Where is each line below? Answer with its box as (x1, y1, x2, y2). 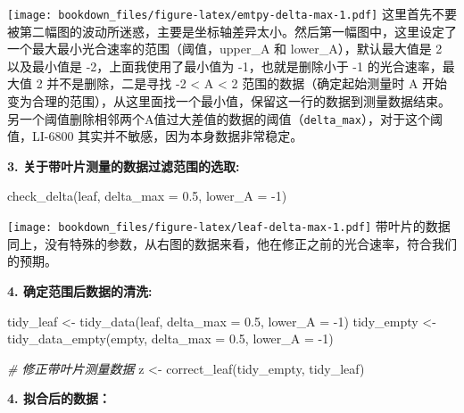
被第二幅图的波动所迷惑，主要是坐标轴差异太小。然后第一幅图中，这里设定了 (7, 21, 457, 40)
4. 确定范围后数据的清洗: (7, 281, 153, 300)
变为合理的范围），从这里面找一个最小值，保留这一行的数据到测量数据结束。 (7, 92, 451, 111)
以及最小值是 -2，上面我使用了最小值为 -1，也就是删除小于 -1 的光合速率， (7, 56, 443, 75)
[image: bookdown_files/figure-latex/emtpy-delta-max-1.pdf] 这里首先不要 (7, 4, 457, 22)
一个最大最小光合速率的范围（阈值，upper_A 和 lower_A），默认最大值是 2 (7, 39, 443, 58)
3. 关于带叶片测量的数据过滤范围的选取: (7, 156, 240, 175)
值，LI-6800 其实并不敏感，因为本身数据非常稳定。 (7, 127, 303, 145)
